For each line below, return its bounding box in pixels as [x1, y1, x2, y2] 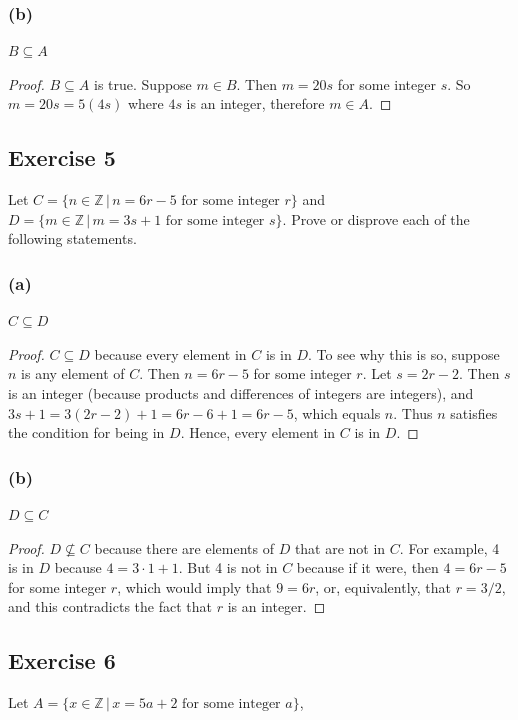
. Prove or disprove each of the [282, 208, 470, 229]
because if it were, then [296, 557, 439, 578]
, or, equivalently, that [315, 576, 451, 597]
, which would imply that [117, 576, 272, 597]
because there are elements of [94, 537, 274, 558]
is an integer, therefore [186, 93, 325, 114]
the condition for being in [8, 422, 165, 443]
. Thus [393, 402, 433, 423]
